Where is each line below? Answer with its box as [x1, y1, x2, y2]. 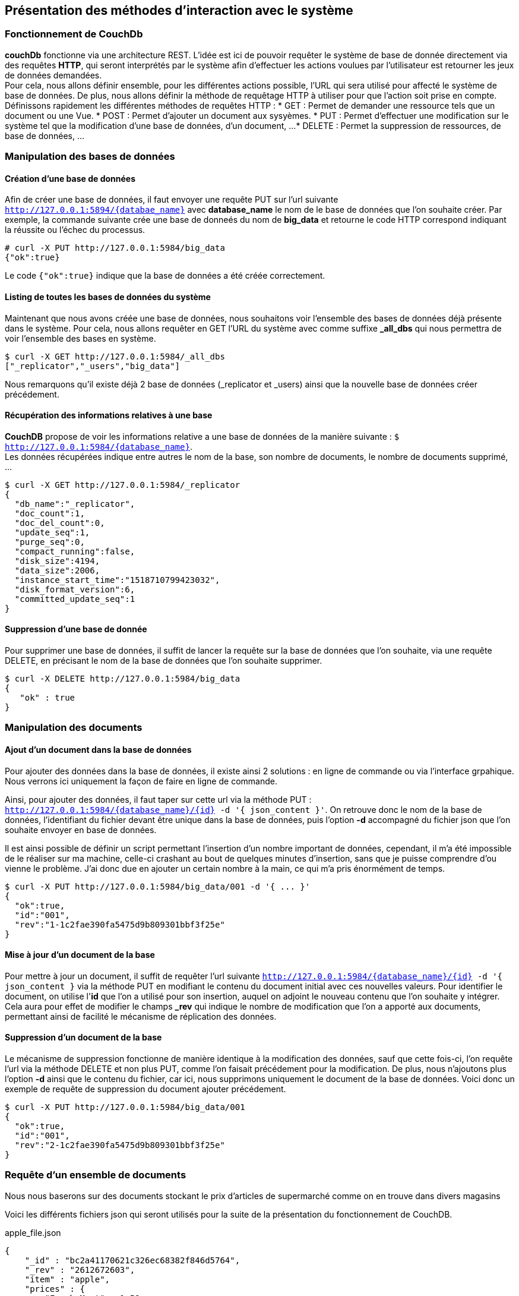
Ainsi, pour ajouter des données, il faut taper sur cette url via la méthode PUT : [5, 794, 312, 805]
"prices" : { [24, 1284, 85, 1294]
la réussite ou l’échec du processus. [5, 225, 145, 235]
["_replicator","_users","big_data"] [5, 361, 181, 371]
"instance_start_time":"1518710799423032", [14, 575, 220, 585]
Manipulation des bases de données [5, 150, 175, 163]
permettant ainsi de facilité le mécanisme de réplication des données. [5, 1011, 277, 1021]
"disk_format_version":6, [14, 584, 135, 594]
